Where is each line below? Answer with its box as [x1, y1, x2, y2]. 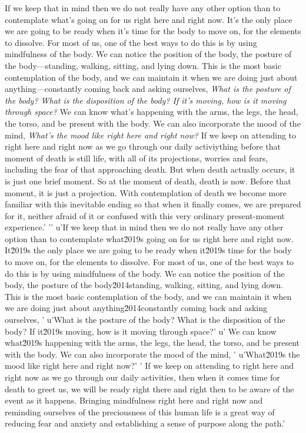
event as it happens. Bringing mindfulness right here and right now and [5, 394, 263, 406]
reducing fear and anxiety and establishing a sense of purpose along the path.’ [5, 417, 285, 429]
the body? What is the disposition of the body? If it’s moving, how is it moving [5, 94, 287, 106]
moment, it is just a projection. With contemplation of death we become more [5, 186, 287, 199]
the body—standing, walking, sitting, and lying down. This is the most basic [5, 59, 281, 71]
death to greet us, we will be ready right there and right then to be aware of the [5, 382, 294, 395]
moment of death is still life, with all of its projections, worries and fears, [5, 151, 268, 164]
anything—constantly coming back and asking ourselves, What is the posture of [5, 82, 291, 95]
